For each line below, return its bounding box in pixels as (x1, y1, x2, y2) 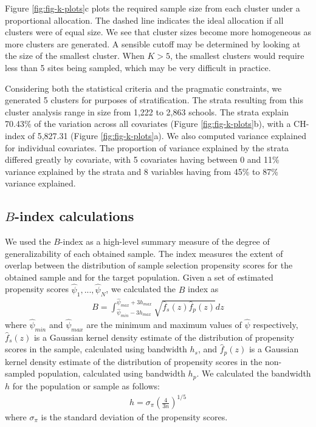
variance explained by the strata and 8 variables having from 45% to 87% (5, 165, 278, 177)
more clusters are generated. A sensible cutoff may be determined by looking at (5, 37, 301, 50)
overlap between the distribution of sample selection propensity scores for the (5, 259, 293, 272)
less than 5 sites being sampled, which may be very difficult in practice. (5, 61, 271, 73)
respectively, (253, 318, 298, 331)
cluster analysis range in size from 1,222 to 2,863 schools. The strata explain (5, 105, 289, 118)
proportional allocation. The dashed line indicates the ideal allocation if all (5, 13, 284, 26)
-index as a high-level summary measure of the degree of (60, 235, 270, 248)
